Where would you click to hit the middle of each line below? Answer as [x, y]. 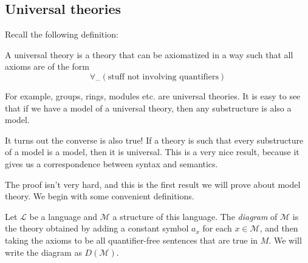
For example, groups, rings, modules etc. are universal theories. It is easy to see [153, 95]
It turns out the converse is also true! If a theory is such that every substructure [154, 140]
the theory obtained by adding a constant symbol [97, 228]
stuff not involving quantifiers [163, 77]
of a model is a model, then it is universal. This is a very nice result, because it [152, 152]
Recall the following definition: [62, 34]
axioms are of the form [47, 66]
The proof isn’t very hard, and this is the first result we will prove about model [153, 184]
